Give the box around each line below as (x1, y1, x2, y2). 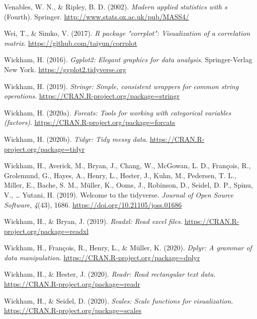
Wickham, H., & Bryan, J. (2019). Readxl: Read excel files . (4, 216, 182, 226)
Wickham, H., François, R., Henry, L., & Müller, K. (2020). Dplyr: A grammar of (4, 242, 252, 253)
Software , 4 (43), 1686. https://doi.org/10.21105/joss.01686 (4, 199, 182, 210)
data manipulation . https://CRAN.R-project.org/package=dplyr (4, 252, 200, 262)
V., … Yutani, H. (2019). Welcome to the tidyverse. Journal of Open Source (4, 189, 234, 200)
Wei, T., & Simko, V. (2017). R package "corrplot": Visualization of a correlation (4, 28, 250, 38)
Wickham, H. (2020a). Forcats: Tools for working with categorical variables (4, 107, 231, 117)
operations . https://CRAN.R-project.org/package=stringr (4, 91, 180, 101)
